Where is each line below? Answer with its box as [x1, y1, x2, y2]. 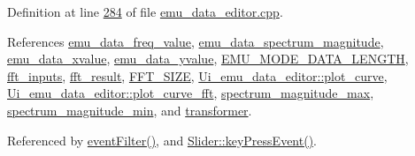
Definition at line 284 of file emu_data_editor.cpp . [7, 3, 283, 20]
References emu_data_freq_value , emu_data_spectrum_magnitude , [7, 32, 384, 50]
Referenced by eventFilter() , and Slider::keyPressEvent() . [7, 130, 317, 149]
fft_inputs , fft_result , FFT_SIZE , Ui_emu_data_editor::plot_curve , [7, 66, 388, 85]
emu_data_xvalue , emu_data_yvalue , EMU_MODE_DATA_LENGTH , [7, 49, 409, 68]
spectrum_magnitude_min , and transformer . [7, 100, 252, 119]
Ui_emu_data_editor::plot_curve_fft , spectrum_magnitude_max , [7, 84, 374, 102]
